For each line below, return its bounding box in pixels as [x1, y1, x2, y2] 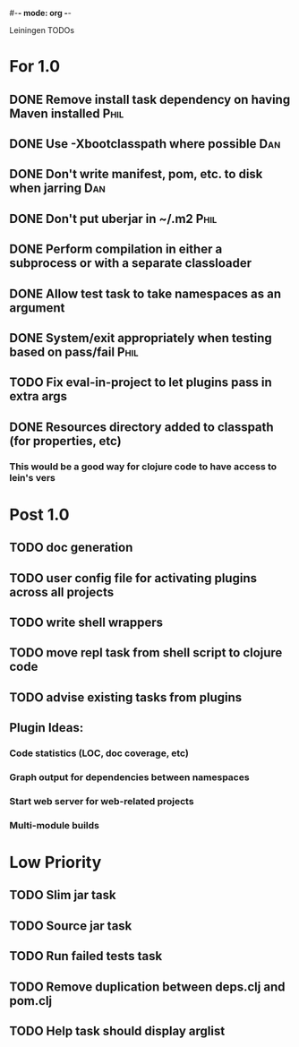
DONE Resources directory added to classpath [9, 419, 275, 434]
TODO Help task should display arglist [9, 1023, 226, 1038]
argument [9, 300, 65, 315]
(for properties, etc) [9, 433, 123, 449]
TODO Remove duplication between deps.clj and [9, 979, 286, 994]
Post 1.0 [9, 504, 70, 525]
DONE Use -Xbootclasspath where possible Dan [9, 136, 281, 151]
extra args [9, 389, 67, 404]
